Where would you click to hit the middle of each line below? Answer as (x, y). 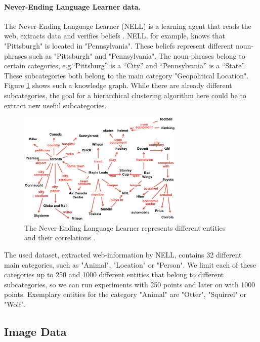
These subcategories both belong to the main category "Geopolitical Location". (126, 75)
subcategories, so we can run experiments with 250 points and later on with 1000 (130, 284)
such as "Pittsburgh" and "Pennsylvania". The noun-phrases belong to (137, 55)
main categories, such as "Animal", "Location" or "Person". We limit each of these (130, 264)
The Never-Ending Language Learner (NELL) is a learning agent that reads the (128, 26)
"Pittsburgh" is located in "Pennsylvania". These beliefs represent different (119, 45)
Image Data (35, 331)
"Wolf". (15, 304)
